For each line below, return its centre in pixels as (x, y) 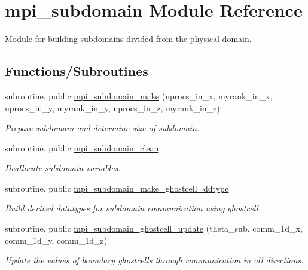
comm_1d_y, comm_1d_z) (56, 240)
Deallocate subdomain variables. (63, 168)
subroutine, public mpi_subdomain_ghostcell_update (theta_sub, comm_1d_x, (154, 228)
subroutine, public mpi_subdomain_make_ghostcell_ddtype (117, 188)
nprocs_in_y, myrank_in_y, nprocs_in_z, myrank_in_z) (112, 107)
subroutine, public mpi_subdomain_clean (82, 148)
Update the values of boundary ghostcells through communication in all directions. (154, 260)
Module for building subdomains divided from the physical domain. (128, 39)
